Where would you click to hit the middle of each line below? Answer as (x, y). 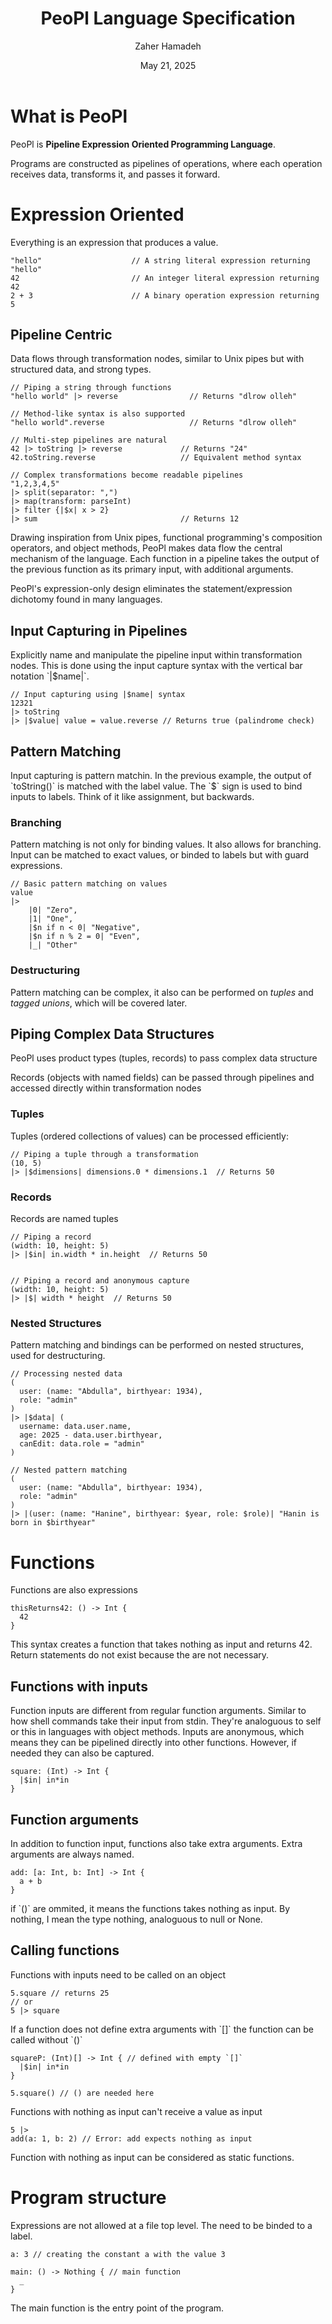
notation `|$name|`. (50, 676)
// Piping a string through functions (91, 388)
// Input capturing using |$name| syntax (98, 695)
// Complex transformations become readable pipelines (127, 475)
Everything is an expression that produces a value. (114, 242)
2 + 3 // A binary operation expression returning (165, 295)
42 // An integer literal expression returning (165, 278)
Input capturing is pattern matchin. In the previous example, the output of (161, 776)
